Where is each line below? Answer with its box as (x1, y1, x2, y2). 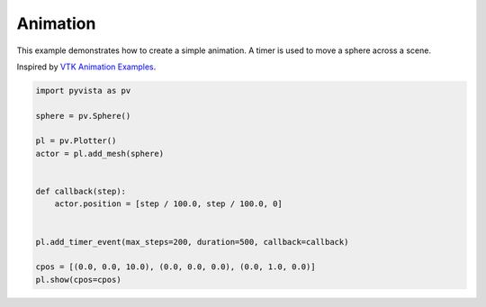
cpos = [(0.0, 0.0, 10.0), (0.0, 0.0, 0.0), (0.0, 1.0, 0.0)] (35, 262, 316, 272)
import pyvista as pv (35, 86, 131, 95)
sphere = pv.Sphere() (35, 111, 131, 121)
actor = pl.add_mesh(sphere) (35, 149, 165, 158)
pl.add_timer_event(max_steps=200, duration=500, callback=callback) (35, 237, 349, 247)
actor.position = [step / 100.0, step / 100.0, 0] (54, 199, 283, 209)
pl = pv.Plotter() (35, 136, 117, 146)
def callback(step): (35, 186, 126, 197)
